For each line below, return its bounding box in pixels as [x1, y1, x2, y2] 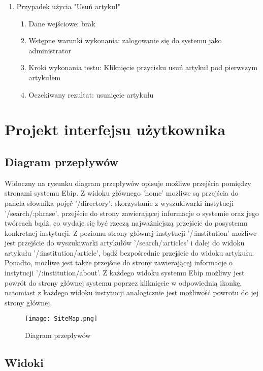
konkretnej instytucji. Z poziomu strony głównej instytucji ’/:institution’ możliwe [5, 227, 257, 238]
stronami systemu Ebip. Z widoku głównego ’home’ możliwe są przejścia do [5, 188, 239, 198]
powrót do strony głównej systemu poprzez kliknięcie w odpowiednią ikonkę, [5, 277, 242, 288]
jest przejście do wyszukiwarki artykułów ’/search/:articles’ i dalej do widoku [5, 237, 245, 248]
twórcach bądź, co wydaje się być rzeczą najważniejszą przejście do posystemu [5, 218, 247, 228]
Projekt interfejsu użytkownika [5, 119, 226, 140]
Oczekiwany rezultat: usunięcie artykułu [28, 89, 154, 100]
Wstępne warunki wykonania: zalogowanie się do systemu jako [28, 35, 222, 46]
